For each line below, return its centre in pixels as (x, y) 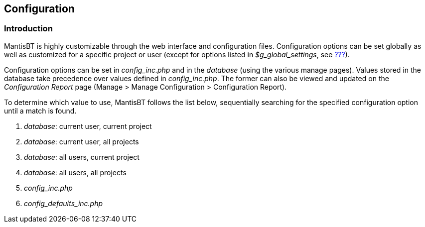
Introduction (28, 29)
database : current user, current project (88, 126)
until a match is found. (40, 111)
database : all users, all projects (75, 172)
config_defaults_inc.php (64, 203)
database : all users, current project (82, 157)
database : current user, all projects (81, 141)
